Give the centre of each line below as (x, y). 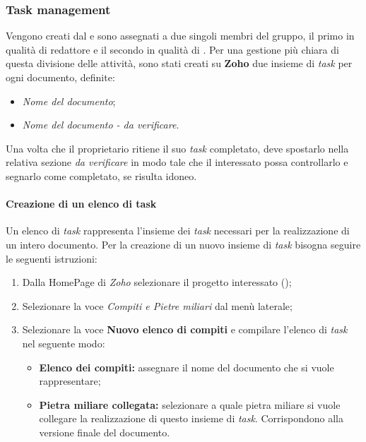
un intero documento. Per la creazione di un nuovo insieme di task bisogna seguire (183, 244)
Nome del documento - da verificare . (101, 125)
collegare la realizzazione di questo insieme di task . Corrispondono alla (191, 418)
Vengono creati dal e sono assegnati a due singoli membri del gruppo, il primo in (180, 36)
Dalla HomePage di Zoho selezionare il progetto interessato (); (157, 282)
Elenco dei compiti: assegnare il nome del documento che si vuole (187, 367)
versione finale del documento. (105, 432)
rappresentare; (70, 381)
